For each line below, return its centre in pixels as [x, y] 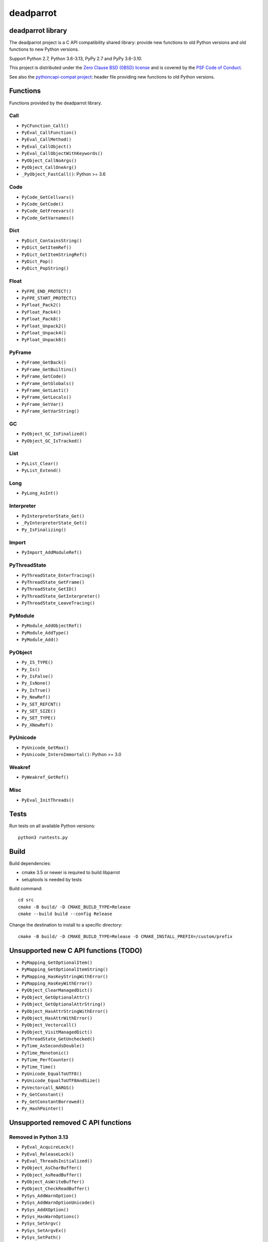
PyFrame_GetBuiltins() [49, 369]
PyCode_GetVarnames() [48, 218]
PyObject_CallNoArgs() [49, 160]
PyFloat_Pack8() [41, 319]
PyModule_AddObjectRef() [52, 626]
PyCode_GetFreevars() [48, 211]
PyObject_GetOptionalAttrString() [64, 1004]
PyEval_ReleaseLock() [48, 1154]
